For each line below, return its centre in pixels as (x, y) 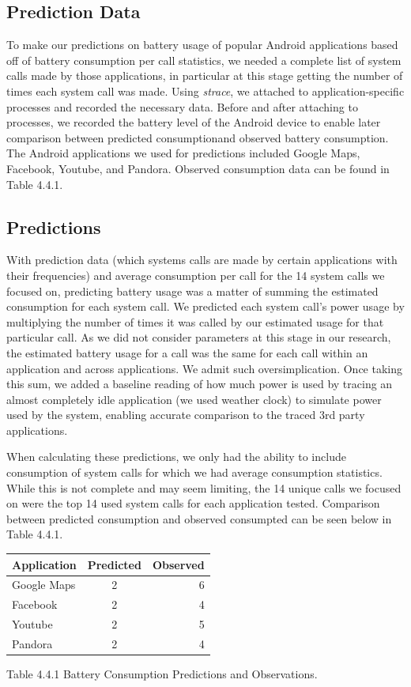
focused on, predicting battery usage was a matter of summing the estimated (192, 291)
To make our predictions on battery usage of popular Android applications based (202, 45)
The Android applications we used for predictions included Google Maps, (183, 153)
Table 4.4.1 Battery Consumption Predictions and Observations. (162, 674)
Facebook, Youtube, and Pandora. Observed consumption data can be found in (198, 168)
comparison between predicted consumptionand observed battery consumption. (198, 137)
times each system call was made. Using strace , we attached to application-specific (205, 91)
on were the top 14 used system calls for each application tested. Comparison (193, 503)
